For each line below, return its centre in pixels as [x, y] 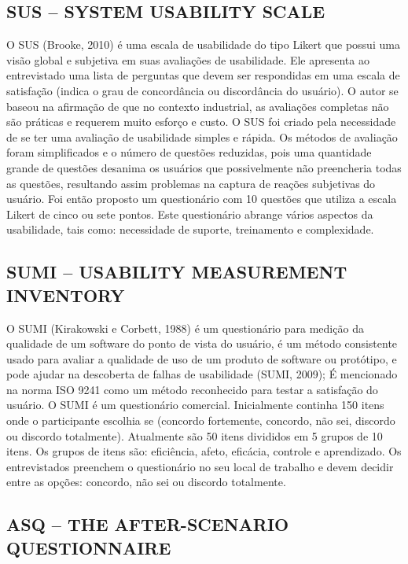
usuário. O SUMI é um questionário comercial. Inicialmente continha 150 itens [195, 405]
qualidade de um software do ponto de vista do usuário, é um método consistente [202, 343]
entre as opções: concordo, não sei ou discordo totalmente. [146, 482]
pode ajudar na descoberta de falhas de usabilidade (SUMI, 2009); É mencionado [202, 374]
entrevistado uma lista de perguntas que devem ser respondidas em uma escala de [203, 75]
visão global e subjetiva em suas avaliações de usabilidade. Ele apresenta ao [188, 59]
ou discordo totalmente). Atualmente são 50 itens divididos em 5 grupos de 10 [195, 435]
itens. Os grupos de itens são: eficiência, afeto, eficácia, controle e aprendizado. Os [204, 451]
